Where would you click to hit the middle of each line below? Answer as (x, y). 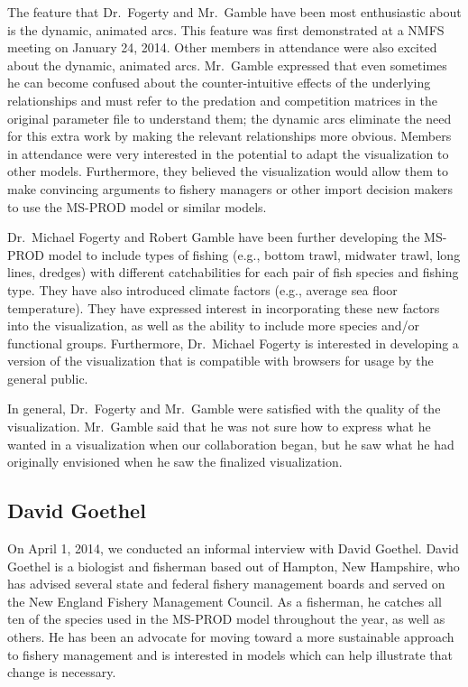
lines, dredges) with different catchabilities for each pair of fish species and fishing (233, 272)
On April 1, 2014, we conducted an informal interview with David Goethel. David (233, 548)
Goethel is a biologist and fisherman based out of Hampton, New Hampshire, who (234, 566)
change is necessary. (62, 672)
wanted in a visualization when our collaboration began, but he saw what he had (231, 444)
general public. (48, 378)
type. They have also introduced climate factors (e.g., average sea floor (202, 289)
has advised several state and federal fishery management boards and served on (226, 584)
